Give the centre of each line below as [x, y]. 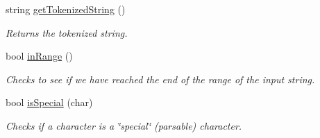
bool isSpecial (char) [49, 102]
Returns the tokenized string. [67, 32]
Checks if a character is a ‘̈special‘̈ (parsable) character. [124, 125]
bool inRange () [39, 56]
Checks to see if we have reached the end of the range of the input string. [160, 79]
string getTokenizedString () [66, 9]
